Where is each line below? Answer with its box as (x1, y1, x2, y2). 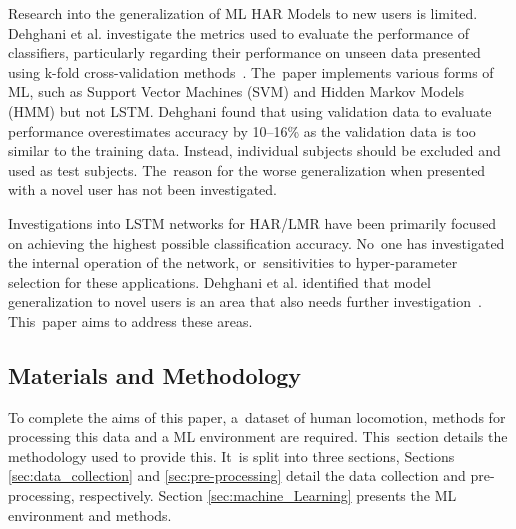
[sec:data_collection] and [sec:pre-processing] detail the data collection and (8, 465, 466, 486)
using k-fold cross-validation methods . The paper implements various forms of (8, 61, 494, 82)
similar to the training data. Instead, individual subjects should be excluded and (8, 140, 501, 161)
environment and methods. (8, 504, 172, 525)
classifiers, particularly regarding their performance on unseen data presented (8, 42, 481, 63)
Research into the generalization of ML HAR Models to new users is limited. (8, 3, 478, 23)
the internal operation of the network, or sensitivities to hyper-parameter (8, 252, 458, 273)
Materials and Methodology (8, 359, 302, 390)
